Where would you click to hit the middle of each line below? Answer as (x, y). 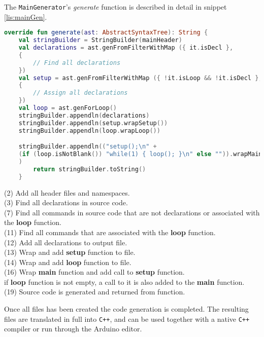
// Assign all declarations (80, 93)
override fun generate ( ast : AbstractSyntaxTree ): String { (106, 33)
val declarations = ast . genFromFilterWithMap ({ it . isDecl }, (126, 48)
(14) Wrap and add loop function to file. (68, 262)
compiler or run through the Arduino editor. (73, 329)
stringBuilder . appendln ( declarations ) (84, 115)
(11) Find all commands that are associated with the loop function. (110, 232)
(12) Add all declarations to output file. (66, 242)
